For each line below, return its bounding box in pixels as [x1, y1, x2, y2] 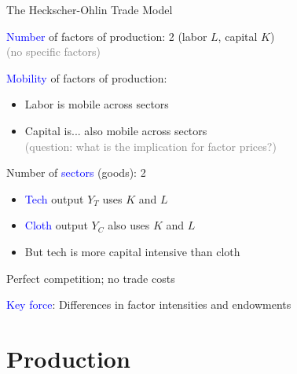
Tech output [24, 190, 84, 207]
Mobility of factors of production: [6, 69, 167, 86]
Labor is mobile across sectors [24, 96, 169, 112]
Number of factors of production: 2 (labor [6, 27, 207, 44]
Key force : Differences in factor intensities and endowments [6, 296, 291, 313]
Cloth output [24, 217, 88, 233]
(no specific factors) [6, 43, 101, 60]
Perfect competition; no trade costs [6, 269, 175, 286]
